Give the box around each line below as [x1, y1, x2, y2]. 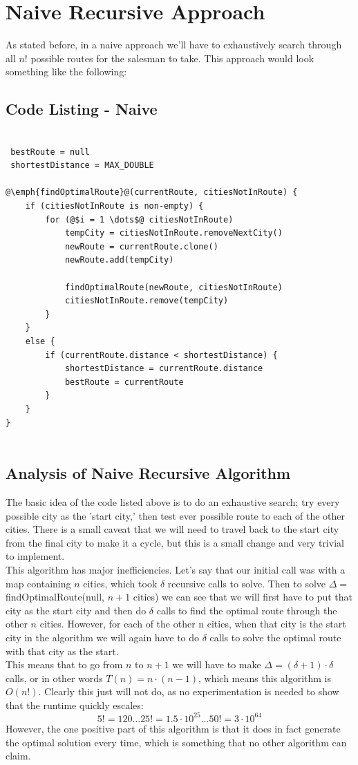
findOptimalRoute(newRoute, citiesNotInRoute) [64, 282, 283, 292]
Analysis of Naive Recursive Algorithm [6, 462, 291, 484]
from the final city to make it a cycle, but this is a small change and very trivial [6, 535, 344, 549]
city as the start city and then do [6, 603, 147, 617]
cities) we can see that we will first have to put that [133, 589, 352, 604]
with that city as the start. [6, 643, 119, 658]
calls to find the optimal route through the [156, 603, 337, 617]
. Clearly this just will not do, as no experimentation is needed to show [38, 684, 339, 699]
